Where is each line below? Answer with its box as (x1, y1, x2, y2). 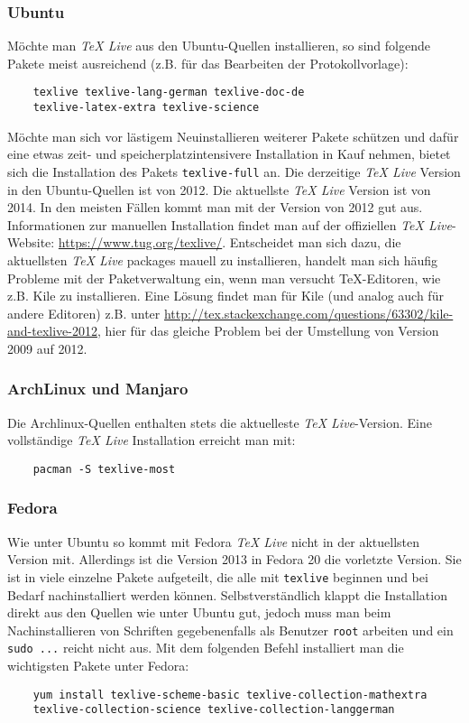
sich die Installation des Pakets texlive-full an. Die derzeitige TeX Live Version (7, 162, 461, 181)
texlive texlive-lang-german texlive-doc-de (32, 86, 305, 99)
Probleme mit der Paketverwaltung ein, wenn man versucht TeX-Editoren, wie (7, 268, 441, 287)
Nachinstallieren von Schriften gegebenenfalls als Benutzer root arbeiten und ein (7, 620, 454, 639)
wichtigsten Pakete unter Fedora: (7, 656, 189, 675)
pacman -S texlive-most (32, 462, 176, 476)
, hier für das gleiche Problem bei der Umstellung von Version (97, 321, 439, 340)
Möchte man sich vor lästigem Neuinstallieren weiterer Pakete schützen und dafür (7, 126, 459, 145)
